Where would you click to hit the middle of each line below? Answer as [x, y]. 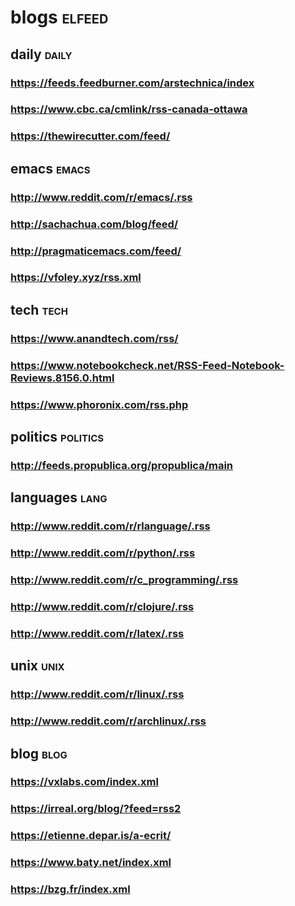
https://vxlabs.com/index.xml [84, 782]
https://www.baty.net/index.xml [91, 863]
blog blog [39, 753]
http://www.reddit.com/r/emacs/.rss [101, 197]
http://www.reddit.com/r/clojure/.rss [102, 606]
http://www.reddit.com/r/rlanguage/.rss [110, 526]
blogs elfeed [59, 17]
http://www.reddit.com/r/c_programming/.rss [124, 580]
